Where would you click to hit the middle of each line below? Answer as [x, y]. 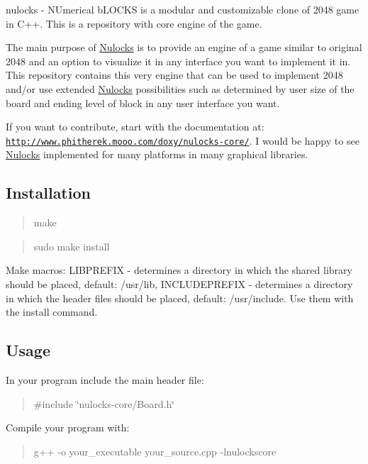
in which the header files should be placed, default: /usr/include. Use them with [180, 298]
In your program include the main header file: [105, 379]
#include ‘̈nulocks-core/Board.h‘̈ [104, 403]
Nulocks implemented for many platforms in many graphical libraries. [157, 154]
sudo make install [72, 246]
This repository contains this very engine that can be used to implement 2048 [174, 75]
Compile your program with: [68, 427]
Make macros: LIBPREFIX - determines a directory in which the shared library [179, 270]
